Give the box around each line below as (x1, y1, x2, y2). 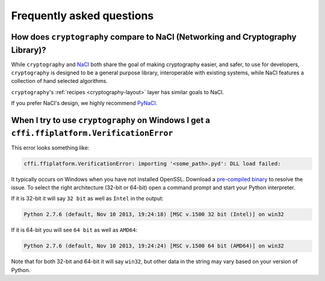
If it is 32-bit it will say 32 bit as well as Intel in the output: (11, 195, 164, 202)
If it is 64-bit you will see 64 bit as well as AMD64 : (11, 226, 138, 234)
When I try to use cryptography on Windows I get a (11, 115, 211, 125)
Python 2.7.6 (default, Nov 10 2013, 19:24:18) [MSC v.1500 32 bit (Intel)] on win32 (23, 211, 284, 218)
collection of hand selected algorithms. (11, 77, 108, 85)
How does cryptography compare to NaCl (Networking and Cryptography (11, 32, 297, 42)
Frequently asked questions (11, 9, 154, 22)
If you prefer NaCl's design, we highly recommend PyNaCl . (11, 100, 158, 107)
